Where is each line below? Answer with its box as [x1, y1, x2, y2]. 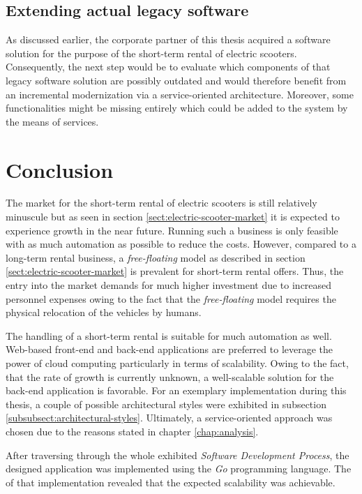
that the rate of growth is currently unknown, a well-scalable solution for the [6, 369, 334, 384]
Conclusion [6, 155, 114, 184]
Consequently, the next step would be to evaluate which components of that [6, 59, 331, 74]
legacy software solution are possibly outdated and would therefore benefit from [6, 73, 347, 87]
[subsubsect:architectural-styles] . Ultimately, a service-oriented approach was [6, 410, 333, 425]
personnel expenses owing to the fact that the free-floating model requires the [6, 291, 336, 306]
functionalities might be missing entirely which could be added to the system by [6, 100, 348, 115]
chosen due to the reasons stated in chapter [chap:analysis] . [6, 424, 259, 438]
